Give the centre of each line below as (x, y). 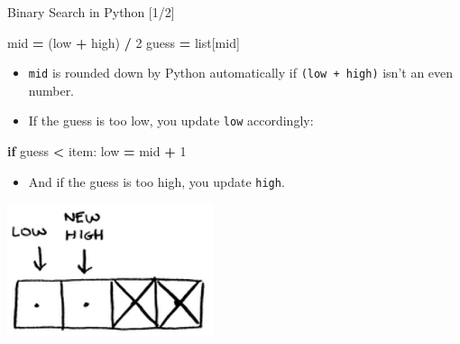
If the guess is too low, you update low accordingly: (171, 121)
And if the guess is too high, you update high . (156, 181)
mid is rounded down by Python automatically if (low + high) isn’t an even (241, 73)
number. (51, 90)
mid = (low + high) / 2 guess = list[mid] (124, 42)
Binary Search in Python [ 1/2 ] (91, 12)
